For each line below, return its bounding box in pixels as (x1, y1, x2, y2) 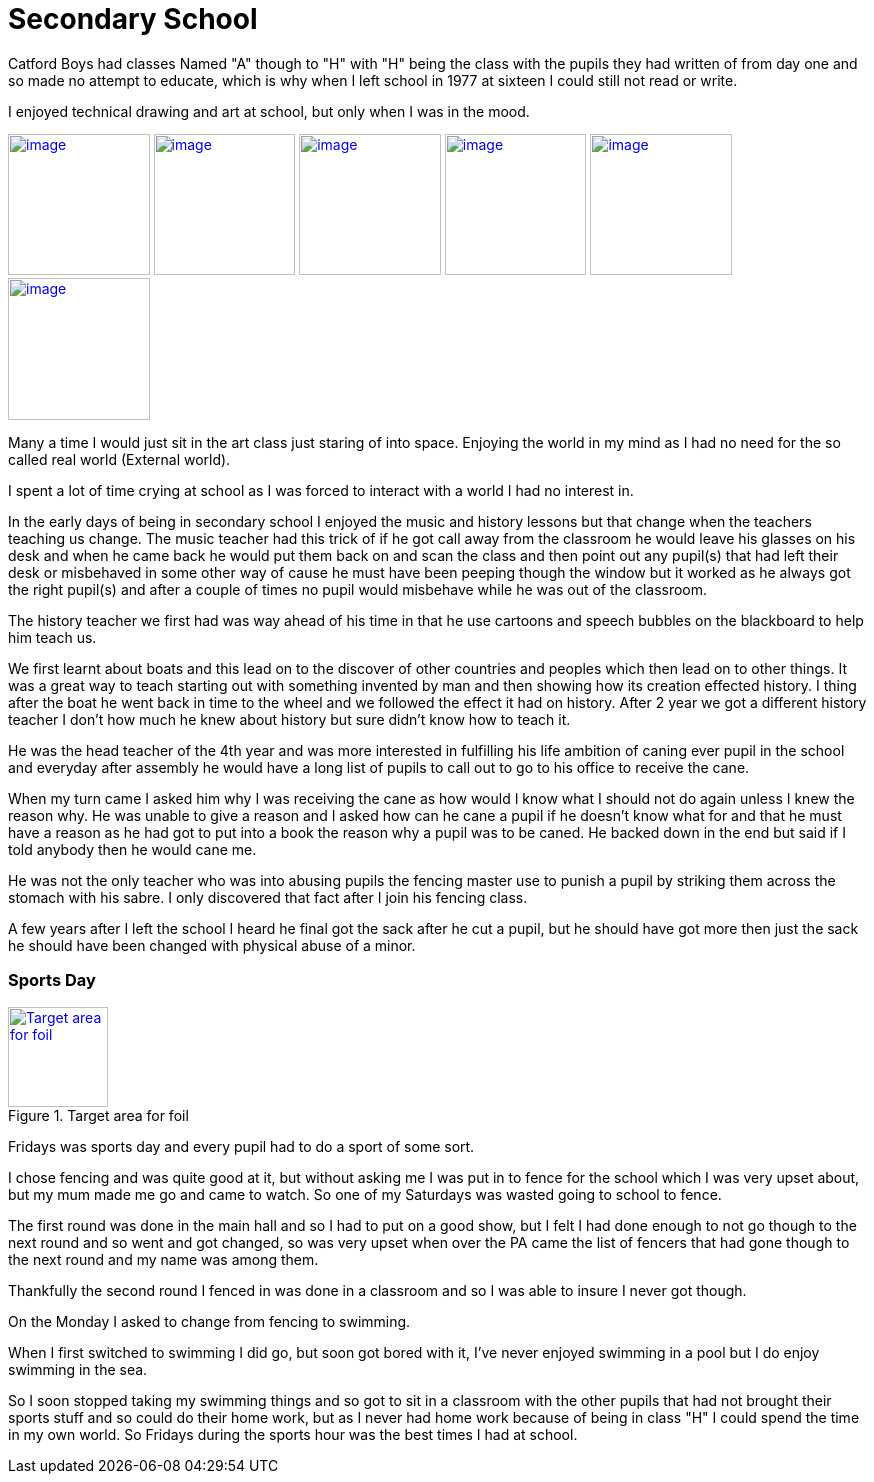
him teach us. (8, 629, 97, 647)
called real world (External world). (8, 451, 231, 469)
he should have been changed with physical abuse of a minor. (8, 937, 416, 955)
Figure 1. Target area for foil (8, 1106, 189, 1124)
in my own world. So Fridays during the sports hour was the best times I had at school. (8, 1425, 578, 1443)
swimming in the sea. (8, 1360, 148, 1378)
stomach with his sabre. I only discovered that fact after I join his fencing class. (8, 889, 528, 907)
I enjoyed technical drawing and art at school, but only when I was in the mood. (8, 102, 530, 120)
